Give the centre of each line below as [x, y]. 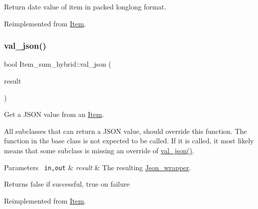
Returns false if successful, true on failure [67, 184]
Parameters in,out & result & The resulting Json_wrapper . [98, 167]
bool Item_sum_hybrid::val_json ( [58, 64]
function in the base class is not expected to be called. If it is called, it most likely [129, 141]
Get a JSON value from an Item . [54, 114]
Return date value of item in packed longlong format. [85, 6]
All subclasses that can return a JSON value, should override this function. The [126, 131]
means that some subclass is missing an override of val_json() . [99, 150]
